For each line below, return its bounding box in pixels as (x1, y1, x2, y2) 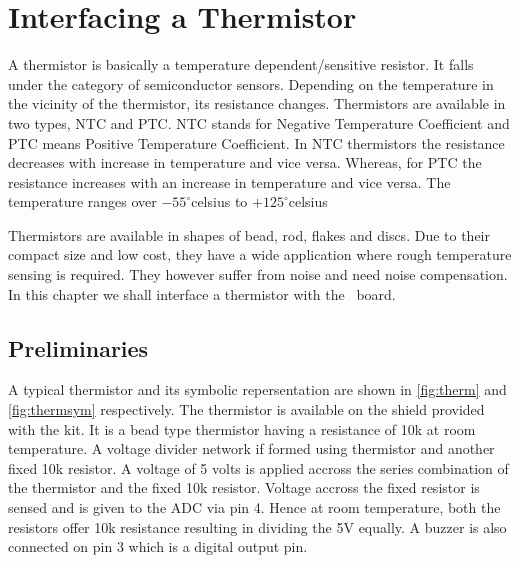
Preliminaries (8, 332, 149, 363)
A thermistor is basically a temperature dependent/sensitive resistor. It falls (8, 54, 474, 75)
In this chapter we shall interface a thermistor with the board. (8, 283, 396, 304)
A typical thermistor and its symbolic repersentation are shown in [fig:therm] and (8, 379, 507, 400)
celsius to (191, 191, 248, 212)
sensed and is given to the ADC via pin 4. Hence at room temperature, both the (8, 497, 501, 518)
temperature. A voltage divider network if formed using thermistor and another (8, 438, 495, 459)
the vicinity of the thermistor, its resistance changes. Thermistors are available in (8, 93, 506, 114)
